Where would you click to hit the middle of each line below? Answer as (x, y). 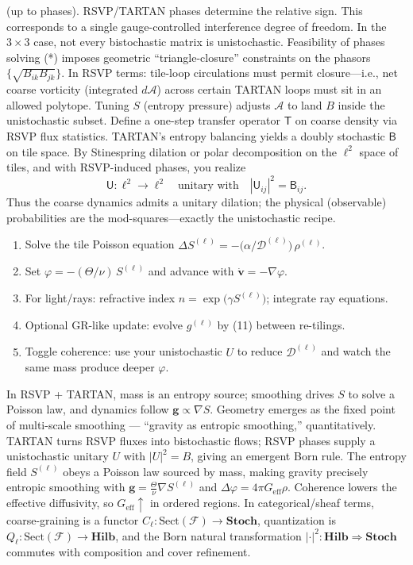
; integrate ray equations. (327, 298)
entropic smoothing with (66, 487)
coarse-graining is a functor (73, 519)
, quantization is (297, 519)
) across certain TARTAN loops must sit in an (269, 89)
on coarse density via (346, 120)
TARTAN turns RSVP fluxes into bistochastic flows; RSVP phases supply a (191, 440)
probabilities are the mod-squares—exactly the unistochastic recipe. (171, 217)
